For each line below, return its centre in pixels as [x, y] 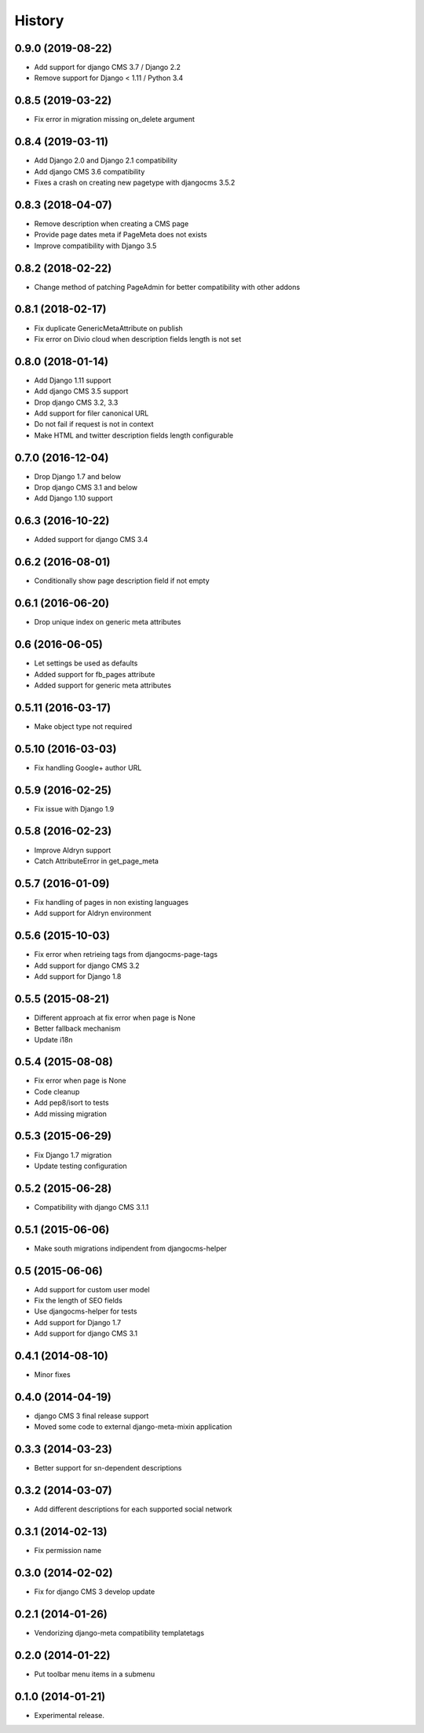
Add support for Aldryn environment [93, 913]
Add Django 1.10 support [73, 498]
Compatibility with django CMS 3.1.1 [91, 1207]
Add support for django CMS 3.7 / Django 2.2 [107, 68]
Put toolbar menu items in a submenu [95, 1674]
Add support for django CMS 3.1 [86, 1334]
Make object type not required [83, 726]
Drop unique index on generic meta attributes [108, 622]
